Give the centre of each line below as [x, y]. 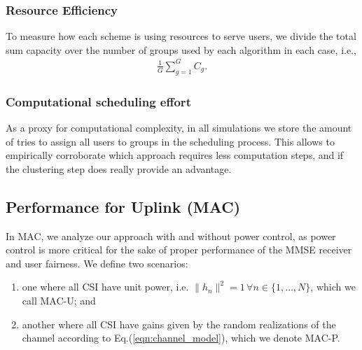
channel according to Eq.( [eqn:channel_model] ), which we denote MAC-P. [181, 338]
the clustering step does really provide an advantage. [119, 168]
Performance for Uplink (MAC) [123, 206]
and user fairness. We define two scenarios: [97, 263]
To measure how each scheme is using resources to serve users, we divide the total [181, 36]
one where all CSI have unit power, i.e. [105, 287]
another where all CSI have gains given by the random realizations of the [179, 324]
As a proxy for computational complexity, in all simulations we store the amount [179, 127]
